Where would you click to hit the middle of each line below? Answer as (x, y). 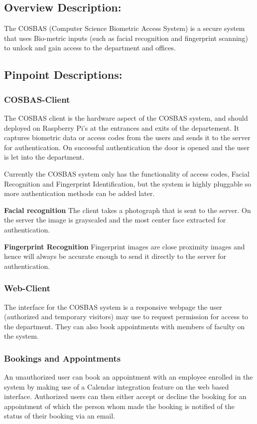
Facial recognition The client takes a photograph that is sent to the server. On (128, 210)
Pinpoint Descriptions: (63, 75)
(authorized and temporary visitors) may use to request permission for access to (126, 317)
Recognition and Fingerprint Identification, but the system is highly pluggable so (128, 183)
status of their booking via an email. (60, 416)
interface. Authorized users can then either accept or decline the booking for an (125, 396)
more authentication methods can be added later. (79, 193)
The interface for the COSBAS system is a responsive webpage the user (113, 307)
